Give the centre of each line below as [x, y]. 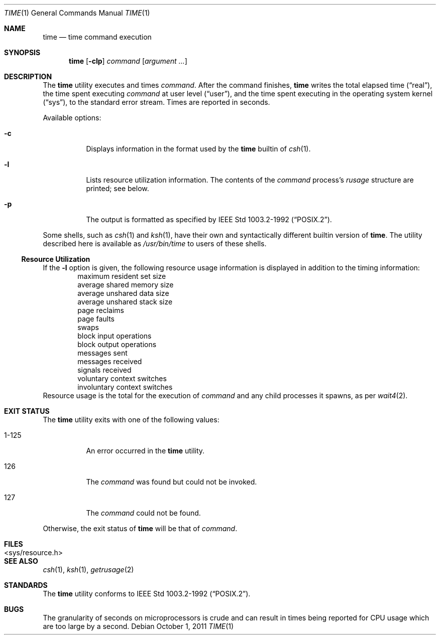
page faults [96, 319]
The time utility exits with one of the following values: [131, 420]
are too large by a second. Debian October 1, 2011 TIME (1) [138, 626]
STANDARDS [26, 585]
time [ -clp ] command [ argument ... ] [128, 61]
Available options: [72, 118]
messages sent [102, 353]
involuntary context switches [125, 387]
